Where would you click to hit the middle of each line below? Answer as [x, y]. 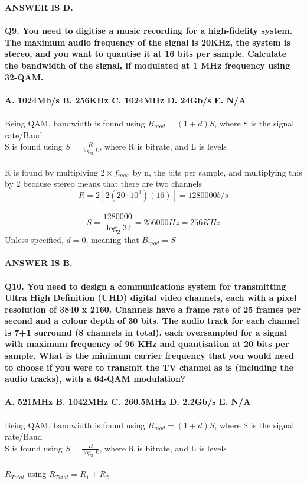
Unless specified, [34, 240]
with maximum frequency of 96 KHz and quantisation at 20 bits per [147, 344]
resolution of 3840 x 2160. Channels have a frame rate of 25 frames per [153, 309]
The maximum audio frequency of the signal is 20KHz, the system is [148, 42]
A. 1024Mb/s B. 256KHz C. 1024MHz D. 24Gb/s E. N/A [125, 100]
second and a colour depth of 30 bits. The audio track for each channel [152, 321]
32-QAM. [24, 77]
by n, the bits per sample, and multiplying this [217, 172]
